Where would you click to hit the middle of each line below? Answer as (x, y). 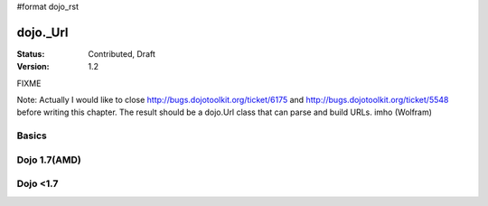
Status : (31, 53)
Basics (32, 136)
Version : (33, 67)
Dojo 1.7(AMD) (49, 160)
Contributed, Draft (122, 53)
